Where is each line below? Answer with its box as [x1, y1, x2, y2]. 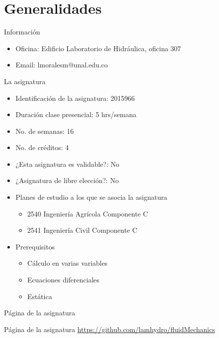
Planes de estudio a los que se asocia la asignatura [15, 192, 167, 202]
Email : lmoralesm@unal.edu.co [15, 60, 108, 70]
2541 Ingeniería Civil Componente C [27, 225, 137, 235]
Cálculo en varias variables [27, 258, 108, 268]
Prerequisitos [15, 241, 55, 251]
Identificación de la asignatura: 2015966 [15, 92, 135, 103]
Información [4, 27, 40, 37]
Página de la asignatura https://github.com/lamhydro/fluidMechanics [4, 324, 215, 334]
